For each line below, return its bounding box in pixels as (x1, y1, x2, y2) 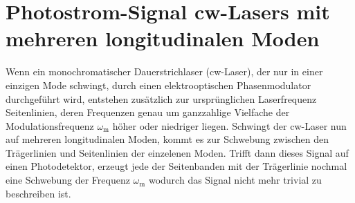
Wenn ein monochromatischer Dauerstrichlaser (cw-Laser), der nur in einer (6, 64, 323, 79)
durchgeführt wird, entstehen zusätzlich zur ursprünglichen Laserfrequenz (6, 91, 317, 106)
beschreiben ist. (6, 186, 71, 200)
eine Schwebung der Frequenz (6, 173, 130, 187)
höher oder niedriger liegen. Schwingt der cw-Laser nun (112, 118, 347, 133)
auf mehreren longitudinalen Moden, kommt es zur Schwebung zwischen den (6, 132, 329, 146)
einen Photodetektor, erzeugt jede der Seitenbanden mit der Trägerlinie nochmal (6, 159, 347, 173)
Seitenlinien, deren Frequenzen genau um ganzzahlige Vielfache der (6, 105, 290, 119)
